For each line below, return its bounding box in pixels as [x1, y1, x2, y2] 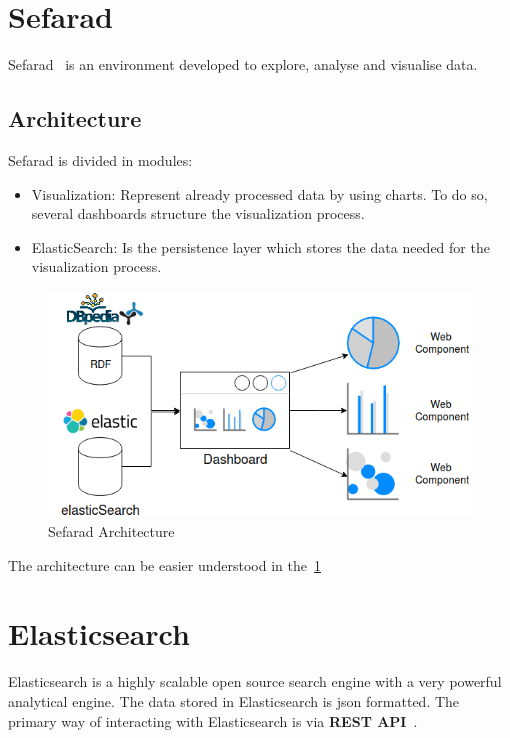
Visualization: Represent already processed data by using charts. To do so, [31, 183, 488, 204]
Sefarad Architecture [48, 521, 175, 542]
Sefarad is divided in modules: [8, 149, 193, 170]
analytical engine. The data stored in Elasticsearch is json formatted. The [8, 690, 460, 711]
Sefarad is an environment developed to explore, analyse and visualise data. [8, 54, 478, 75]
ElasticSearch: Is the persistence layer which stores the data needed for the [31, 236, 490, 257]
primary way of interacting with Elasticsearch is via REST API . [8, 710, 418, 731]
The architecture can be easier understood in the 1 [8, 554, 321, 575]
